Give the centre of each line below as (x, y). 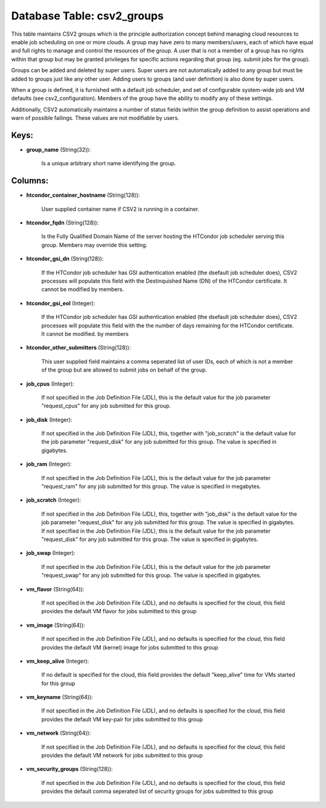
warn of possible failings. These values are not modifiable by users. (95, 118)
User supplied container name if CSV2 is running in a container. (120, 209)
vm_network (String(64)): (59, 733)
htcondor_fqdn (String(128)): (62, 223)
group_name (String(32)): (59, 149)
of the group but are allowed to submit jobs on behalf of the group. (124, 370)
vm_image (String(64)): (56, 625)
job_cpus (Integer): (50, 384)
